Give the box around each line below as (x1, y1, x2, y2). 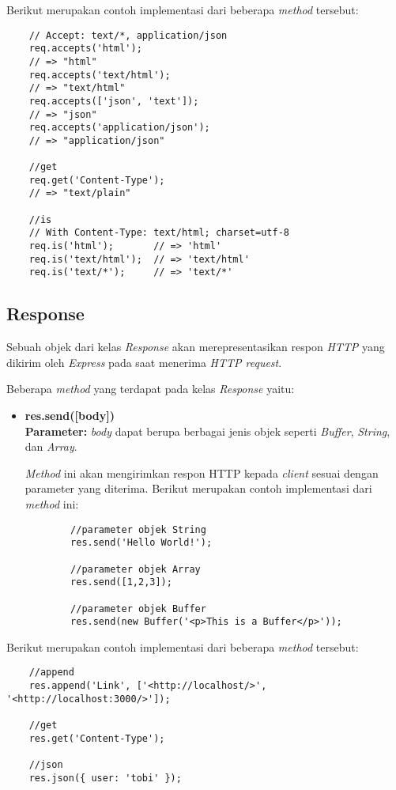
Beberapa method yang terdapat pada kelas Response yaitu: (6, 380, 295, 397)
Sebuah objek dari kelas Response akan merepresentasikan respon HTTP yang (6, 338, 385, 355)
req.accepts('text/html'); (28, 69, 171, 81)
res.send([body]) (25, 407, 115, 424)
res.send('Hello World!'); (70, 537, 213, 549)
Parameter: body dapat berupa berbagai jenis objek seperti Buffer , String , (25, 422, 390, 439)
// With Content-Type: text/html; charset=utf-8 (28, 227, 289, 239)
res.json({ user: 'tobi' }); (28, 772, 182, 784)
